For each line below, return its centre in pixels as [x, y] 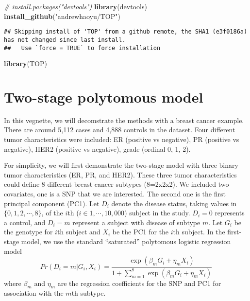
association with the [34, 293]
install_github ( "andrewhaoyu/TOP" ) [62, 16]
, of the [52, 213]
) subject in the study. [157, 213]
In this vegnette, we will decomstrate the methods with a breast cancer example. [124, 120]
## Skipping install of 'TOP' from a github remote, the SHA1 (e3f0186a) [126, 32]
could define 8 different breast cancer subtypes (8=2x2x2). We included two [117, 184]
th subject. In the [199, 232]
